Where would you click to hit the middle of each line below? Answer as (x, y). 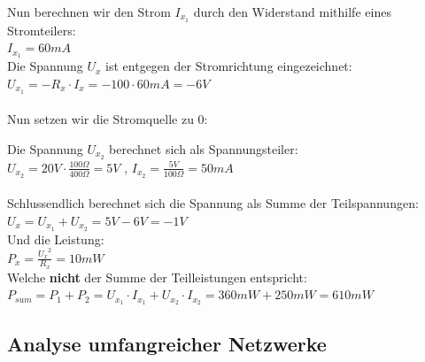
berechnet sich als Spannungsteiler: (204, 148)
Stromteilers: (42, 30)
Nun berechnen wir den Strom (89, 12)
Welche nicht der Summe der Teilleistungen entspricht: (157, 277)
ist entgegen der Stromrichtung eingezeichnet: (229, 66)
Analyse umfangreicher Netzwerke (167, 343)
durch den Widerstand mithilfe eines (292, 12)
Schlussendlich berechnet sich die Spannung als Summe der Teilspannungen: (213, 203)
